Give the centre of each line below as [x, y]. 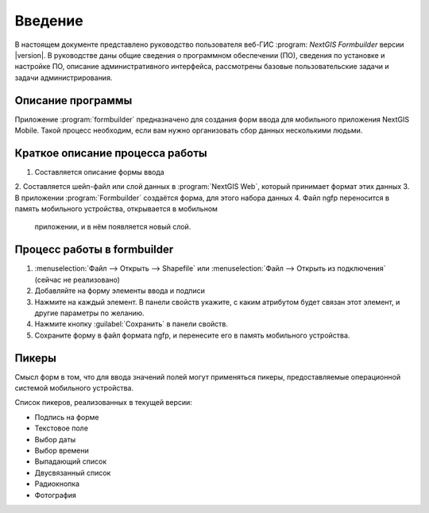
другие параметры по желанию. [89, 313]
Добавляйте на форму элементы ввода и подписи [120, 291]
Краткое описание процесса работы [111, 153]
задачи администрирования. [64, 77]
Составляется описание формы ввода [99, 172]
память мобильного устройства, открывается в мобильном [116, 209]
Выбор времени [62, 450]
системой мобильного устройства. [74, 388]
